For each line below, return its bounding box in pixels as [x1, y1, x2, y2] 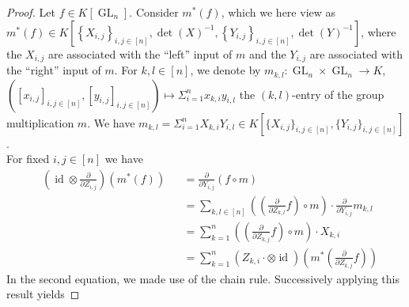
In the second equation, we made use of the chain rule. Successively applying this [6, 270, 400, 286]
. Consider [129, 4, 179, 20]
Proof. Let [6, 4, 55, 20]
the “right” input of [6, 62, 101, 78]
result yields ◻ [6, 286, 80, 302]
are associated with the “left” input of [47, 45, 233, 62]
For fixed [6, 150, 50, 167]
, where [361, 23, 396, 40]
